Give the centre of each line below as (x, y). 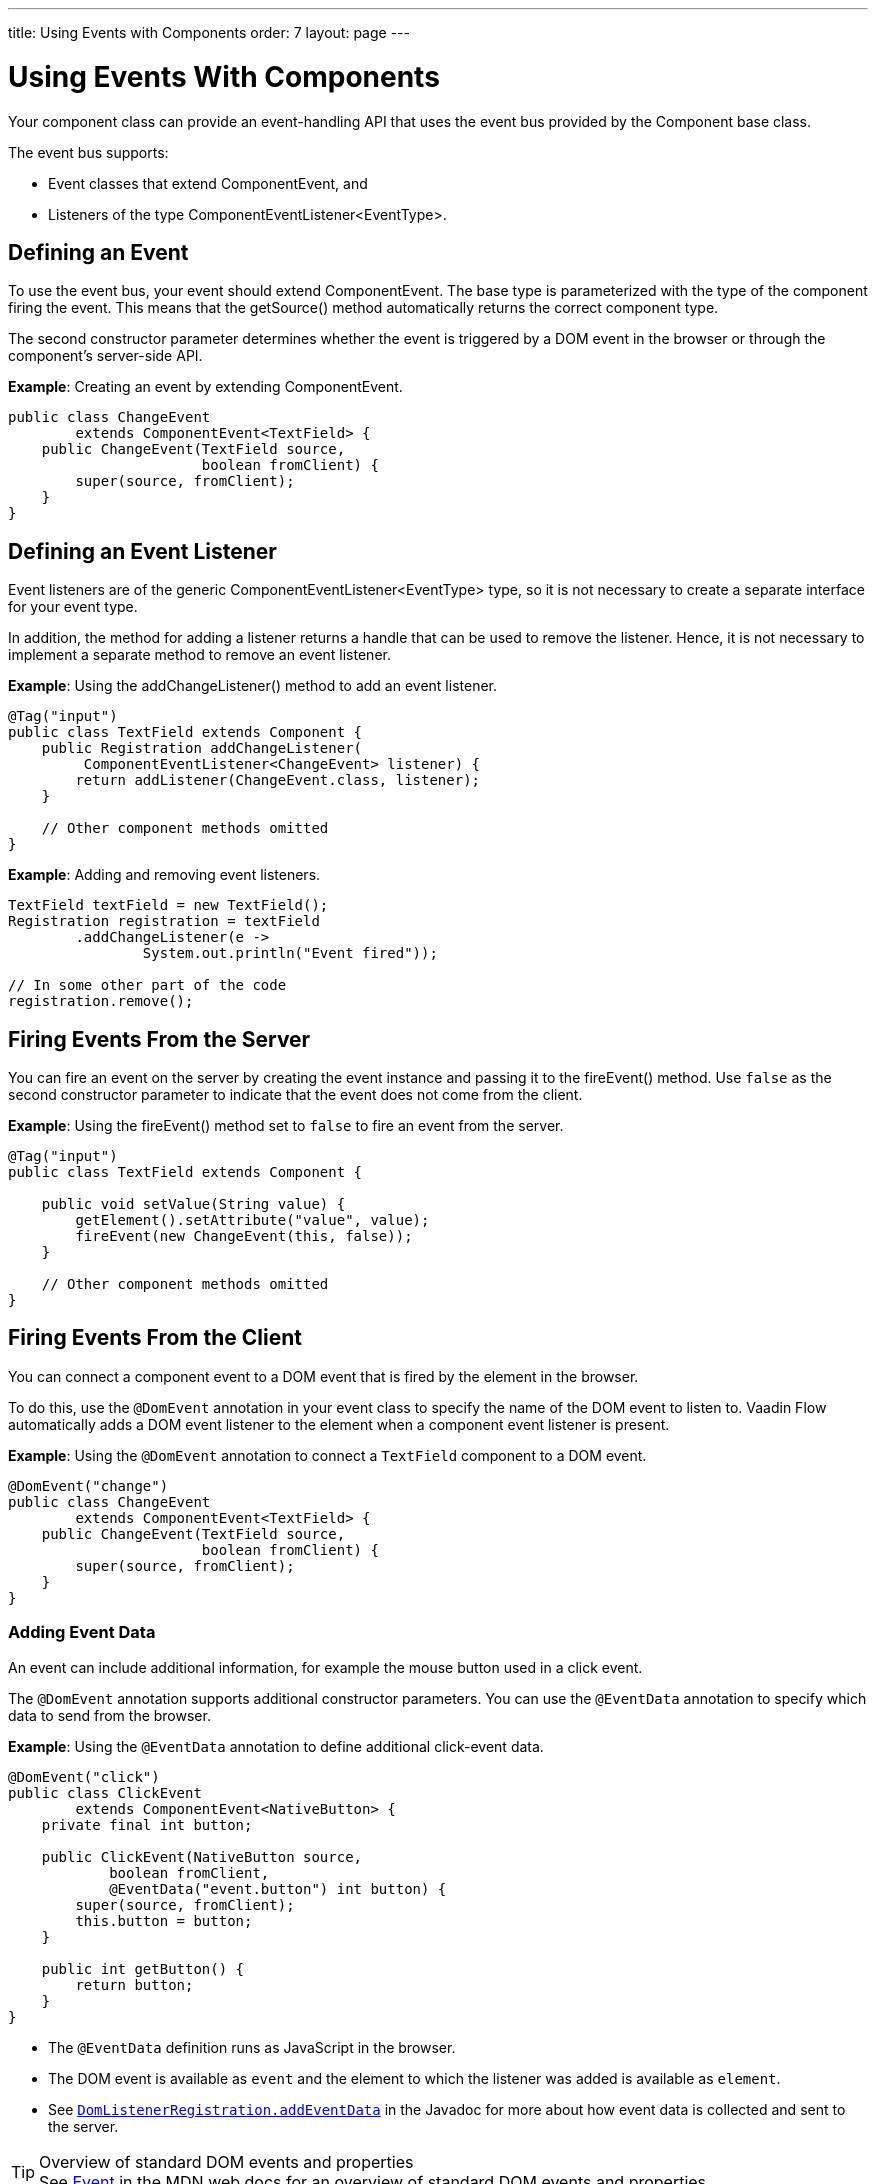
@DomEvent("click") (84, 1776)
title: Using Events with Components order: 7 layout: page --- (209, 32)
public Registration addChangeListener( (202, 748)
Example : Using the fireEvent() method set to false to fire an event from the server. (286, 1126)
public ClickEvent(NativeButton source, (202, 1856)
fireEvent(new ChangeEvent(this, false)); (244, 1236)
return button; (134, 1984)
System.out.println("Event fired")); (290, 953)
